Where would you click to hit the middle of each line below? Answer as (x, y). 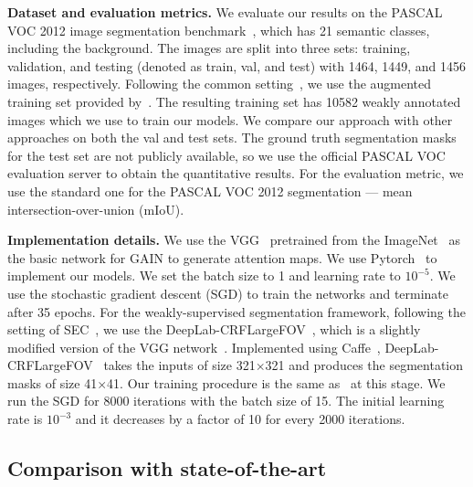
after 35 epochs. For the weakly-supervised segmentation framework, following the (236, 311)
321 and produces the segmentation (364, 365)
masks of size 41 (53, 382)
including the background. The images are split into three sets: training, (209, 48)
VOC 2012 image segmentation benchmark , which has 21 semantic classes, (219, 30)
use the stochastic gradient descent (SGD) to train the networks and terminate (228, 293)
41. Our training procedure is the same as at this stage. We (276, 382)
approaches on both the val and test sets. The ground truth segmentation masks (232, 138)
